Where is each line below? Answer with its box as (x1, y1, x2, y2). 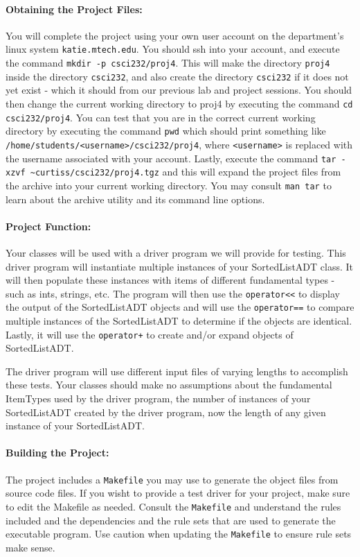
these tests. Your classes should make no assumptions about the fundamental (6, 377, 332, 392)
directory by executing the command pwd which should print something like (6, 123, 326, 138)
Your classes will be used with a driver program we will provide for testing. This (6, 245, 346, 259)
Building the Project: (6, 445, 109, 460)
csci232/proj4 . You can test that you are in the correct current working (6, 110, 316, 124)
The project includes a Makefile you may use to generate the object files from (6, 472, 339, 486)
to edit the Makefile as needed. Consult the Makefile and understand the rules (6, 499, 341, 513)
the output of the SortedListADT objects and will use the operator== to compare (6, 300, 354, 314)
